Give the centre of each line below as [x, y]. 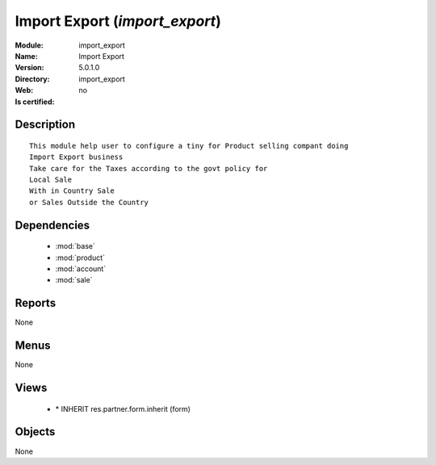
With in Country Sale [72, 191]
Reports [36, 303]
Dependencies [52, 225]
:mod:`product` [80, 258]
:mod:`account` [81, 269]
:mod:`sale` [74, 280]
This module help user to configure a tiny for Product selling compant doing [189, 146]
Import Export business [76, 157]
